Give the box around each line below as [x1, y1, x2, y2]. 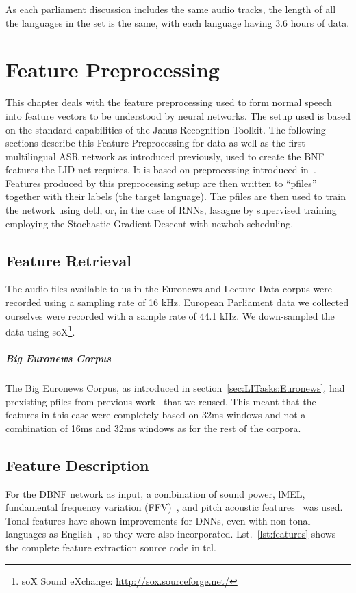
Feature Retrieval [5, 249, 132, 270]
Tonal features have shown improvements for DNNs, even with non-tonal [5, 513, 311, 527]
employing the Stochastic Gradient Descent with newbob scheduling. [5, 216, 294, 230]
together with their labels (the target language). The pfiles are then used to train [5, 189, 346, 203]
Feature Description [5, 454, 149, 475]
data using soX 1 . [5, 323, 75, 338]
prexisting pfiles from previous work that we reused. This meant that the [5, 394, 316, 408]
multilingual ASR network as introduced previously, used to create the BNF [5, 149, 325, 163]
